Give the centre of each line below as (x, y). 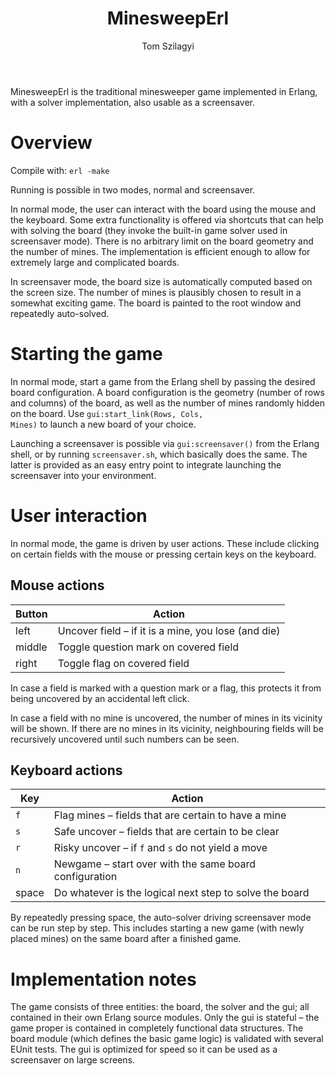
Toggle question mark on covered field (148, 647)
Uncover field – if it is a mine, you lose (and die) (169, 630)
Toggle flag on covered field (123, 663)
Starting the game (86, 354)
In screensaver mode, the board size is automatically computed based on (161, 281)
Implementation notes (103, 979)
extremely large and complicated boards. (95, 262)
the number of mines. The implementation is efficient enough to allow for (160, 251)
